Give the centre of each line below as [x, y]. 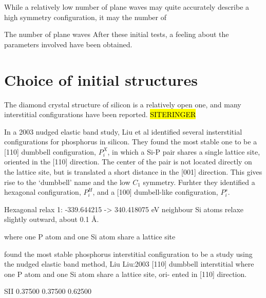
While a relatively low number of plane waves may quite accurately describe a [127, 7]
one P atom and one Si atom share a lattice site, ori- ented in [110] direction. [126, 274]
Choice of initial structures [101, 79]
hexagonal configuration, [43, 192]
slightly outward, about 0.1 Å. [52, 219]
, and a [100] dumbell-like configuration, [155, 192]
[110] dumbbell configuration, [50, 151]
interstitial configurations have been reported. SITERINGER [100, 114]
